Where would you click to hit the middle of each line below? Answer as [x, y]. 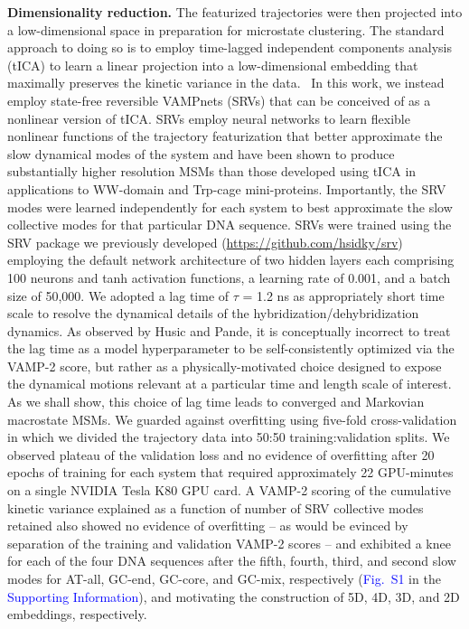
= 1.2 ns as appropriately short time [343, 295]
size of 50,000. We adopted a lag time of [118, 295]
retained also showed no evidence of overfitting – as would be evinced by [208, 526]
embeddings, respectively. [77, 614]
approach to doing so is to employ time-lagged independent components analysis [230, 47]
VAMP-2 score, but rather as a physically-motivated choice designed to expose [225, 366]
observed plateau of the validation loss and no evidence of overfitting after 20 [221, 454]
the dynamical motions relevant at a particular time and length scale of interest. [230, 384]
